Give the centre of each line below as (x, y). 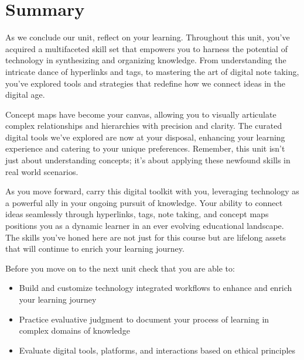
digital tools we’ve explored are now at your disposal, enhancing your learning (145, 137)
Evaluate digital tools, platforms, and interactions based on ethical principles (157, 350)
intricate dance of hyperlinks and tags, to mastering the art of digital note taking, (152, 71)
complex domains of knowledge (74, 330)
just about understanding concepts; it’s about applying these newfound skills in (148, 160)
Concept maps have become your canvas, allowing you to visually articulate (141, 114)
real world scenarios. (42, 171)
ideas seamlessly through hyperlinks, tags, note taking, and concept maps (137, 214)
